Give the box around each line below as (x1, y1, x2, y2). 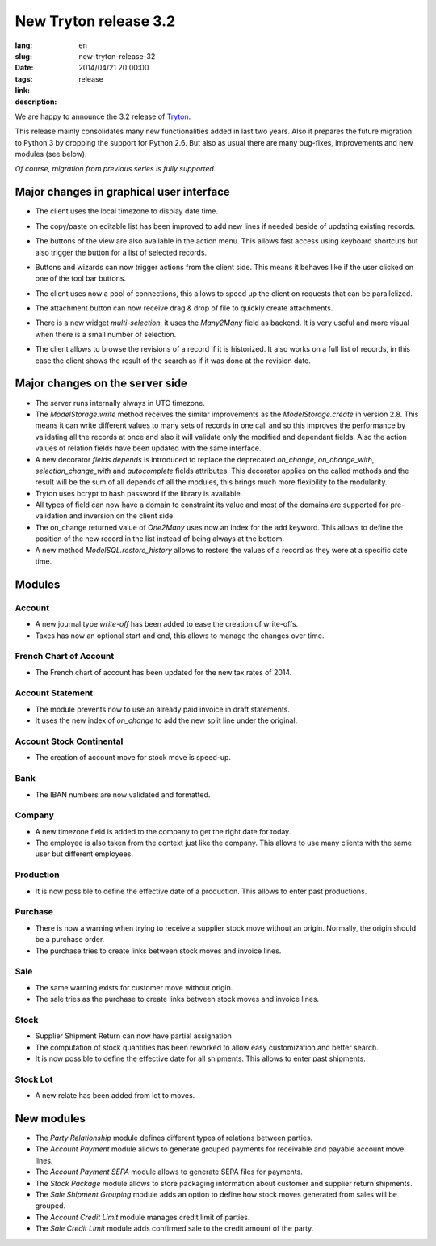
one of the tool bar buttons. (35, 273, 127, 283)
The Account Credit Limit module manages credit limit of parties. (35, 1212, 250, 1222)
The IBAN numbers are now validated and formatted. (35, 789, 211, 800)
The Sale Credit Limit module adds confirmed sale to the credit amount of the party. (35, 1223, 314, 1233)
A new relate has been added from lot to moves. (35, 1091, 195, 1100)
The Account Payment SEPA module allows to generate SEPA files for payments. (35, 1167, 303, 1176)
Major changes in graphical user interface (15, 185, 230, 199)
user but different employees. (35, 849, 133, 859)
